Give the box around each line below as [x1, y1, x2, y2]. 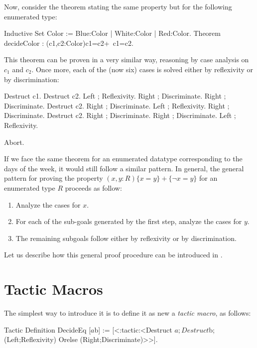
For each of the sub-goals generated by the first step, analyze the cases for [15, 216, 242, 227]
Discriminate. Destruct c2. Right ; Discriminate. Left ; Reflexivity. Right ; [4, 100, 230, 111]
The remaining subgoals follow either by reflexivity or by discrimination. [15, 232, 237, 243]
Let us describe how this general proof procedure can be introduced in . [4, 249, 223, 260]
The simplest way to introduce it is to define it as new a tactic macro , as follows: [4, 308, 251, 318]
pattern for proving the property [4, 173, 103, 183]
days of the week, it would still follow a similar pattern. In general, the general [4, 163, 244, 173]
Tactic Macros [4, 279, 103, 299]
